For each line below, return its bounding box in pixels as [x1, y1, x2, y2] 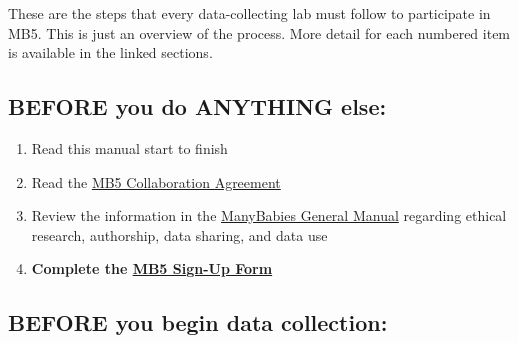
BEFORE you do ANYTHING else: [8, 91, 387, 122]
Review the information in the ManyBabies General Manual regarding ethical [31, 205, 507, 226]
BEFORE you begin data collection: [8, 307, 388, 338]
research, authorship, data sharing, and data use [31, 224, 328, 245]
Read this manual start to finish [31, 137, 228, 158]
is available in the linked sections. [8, 42, 213, 63]
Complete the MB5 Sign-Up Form [31, 258, 273, 279]
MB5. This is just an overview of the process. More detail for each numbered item [8, 22, 511, 43]
